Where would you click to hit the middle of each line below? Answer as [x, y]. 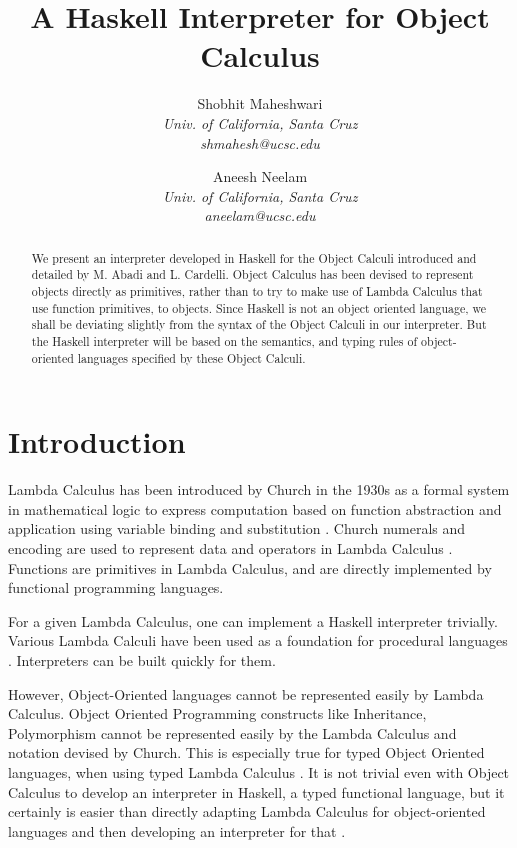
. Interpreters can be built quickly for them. [142, 659]
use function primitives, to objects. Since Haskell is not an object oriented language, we [259, 307]
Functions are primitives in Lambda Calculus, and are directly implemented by [250, 567]
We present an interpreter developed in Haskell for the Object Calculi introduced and [254, 257]
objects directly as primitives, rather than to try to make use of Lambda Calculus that [257, 290]
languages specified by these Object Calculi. [191, 357]
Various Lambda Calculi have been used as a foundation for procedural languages [258, 640]
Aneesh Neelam [260, 176]
